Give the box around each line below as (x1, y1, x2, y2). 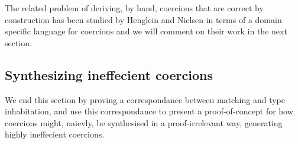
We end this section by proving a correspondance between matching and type (5, 93, 286, 105)
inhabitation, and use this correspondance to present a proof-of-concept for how (5, 105, 293, 117)
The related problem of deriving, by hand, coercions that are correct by (5, 2, 264, 14)
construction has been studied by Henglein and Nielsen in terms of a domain (5, 13, 282, 25)
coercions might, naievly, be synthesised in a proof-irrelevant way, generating (5, 116, 283, 129)
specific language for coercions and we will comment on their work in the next (5, 25, 287, 37)
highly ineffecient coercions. (5, 128, 105, 140)
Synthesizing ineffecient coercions (5, 65, 213, 84)
